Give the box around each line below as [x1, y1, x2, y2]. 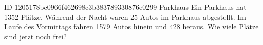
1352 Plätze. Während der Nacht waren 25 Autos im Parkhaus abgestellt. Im [4, 11, 246, 22]
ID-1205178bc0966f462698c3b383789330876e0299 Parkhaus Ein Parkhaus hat [4, 2, 247, 12]
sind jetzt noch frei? [4, 31, 67, 41]
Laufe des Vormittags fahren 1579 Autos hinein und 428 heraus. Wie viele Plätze [4, 21, 259, 32]
